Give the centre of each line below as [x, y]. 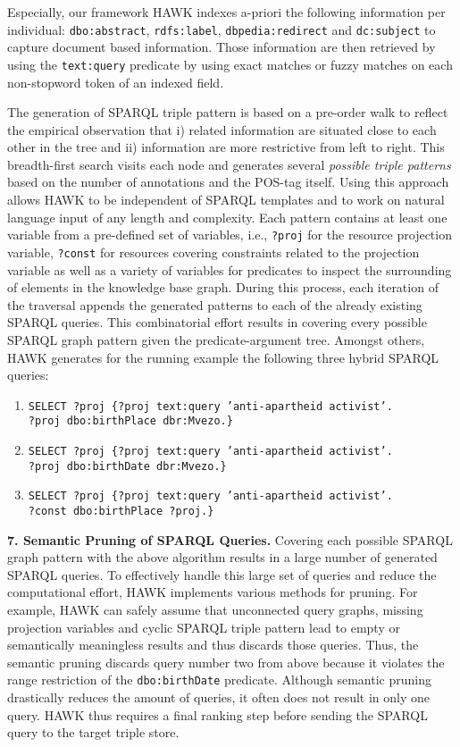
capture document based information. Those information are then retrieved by [222, 47]
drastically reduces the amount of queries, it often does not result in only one [219, 697]
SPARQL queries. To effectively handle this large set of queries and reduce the [222, 574]
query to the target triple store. [93, 732]
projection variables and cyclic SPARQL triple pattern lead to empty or [204, 627]
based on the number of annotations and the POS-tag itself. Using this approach [228, 182]
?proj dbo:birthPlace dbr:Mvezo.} [130, 421]
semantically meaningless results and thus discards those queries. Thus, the [213, 645]
